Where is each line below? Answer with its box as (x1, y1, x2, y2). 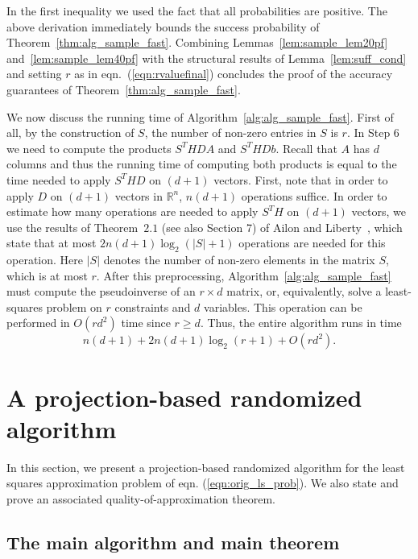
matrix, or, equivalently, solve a (226, 283, 382, 300)
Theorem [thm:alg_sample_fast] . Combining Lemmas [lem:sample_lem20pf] (6, 34, 388, 51)
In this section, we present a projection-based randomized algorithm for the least (6, 458, 405, 475)
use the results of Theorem (6, 218, 139, 235)
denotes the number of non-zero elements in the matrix (103, 251, 375, 268)
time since (121, 314, 171, 331)
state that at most (6, 234, 97, 251)
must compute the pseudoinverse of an (6, 283, 196, 300)
